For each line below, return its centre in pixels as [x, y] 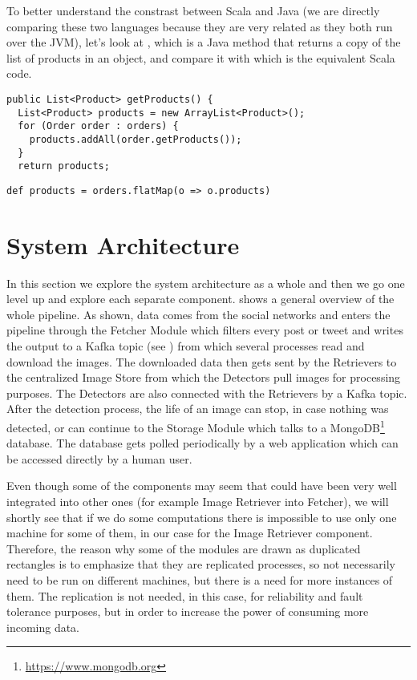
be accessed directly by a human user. [99, 458]
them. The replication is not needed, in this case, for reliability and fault [185, 595]
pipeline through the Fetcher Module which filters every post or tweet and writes [205, 330]
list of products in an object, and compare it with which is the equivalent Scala [201, 57]
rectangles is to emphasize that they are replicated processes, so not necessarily [201, 564]
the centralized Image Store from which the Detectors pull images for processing [204, 377]
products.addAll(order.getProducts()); [136, 139]
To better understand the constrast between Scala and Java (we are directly [193, 10]
